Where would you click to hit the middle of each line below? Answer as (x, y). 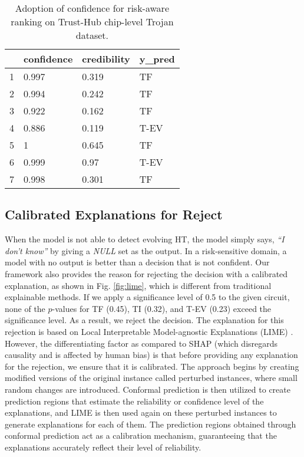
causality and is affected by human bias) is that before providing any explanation (151, 355)
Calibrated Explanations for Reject (114, 214)
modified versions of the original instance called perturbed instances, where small (151, 378)
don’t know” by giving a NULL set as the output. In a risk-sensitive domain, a (146, 250)
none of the (25, 308)
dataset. (92, 35)
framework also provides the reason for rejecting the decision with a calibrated (146, 273)
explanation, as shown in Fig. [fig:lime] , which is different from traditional (138, 285)
